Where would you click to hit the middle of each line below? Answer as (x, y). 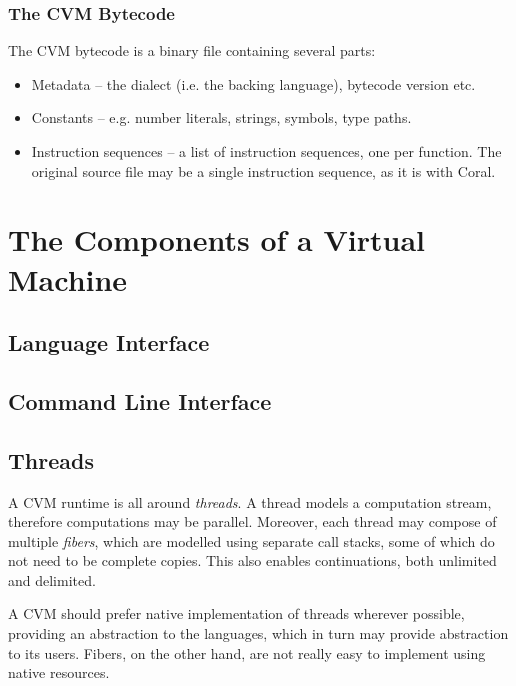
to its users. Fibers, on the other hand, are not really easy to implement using (247, 652)
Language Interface (109, 342)
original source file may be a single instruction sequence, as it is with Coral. (263, 170)
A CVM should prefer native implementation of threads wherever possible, (236, 613)
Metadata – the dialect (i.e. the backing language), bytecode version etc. (253, 83)
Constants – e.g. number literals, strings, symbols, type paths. (221, 117)
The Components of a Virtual (217, 239)
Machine (68, 278)
